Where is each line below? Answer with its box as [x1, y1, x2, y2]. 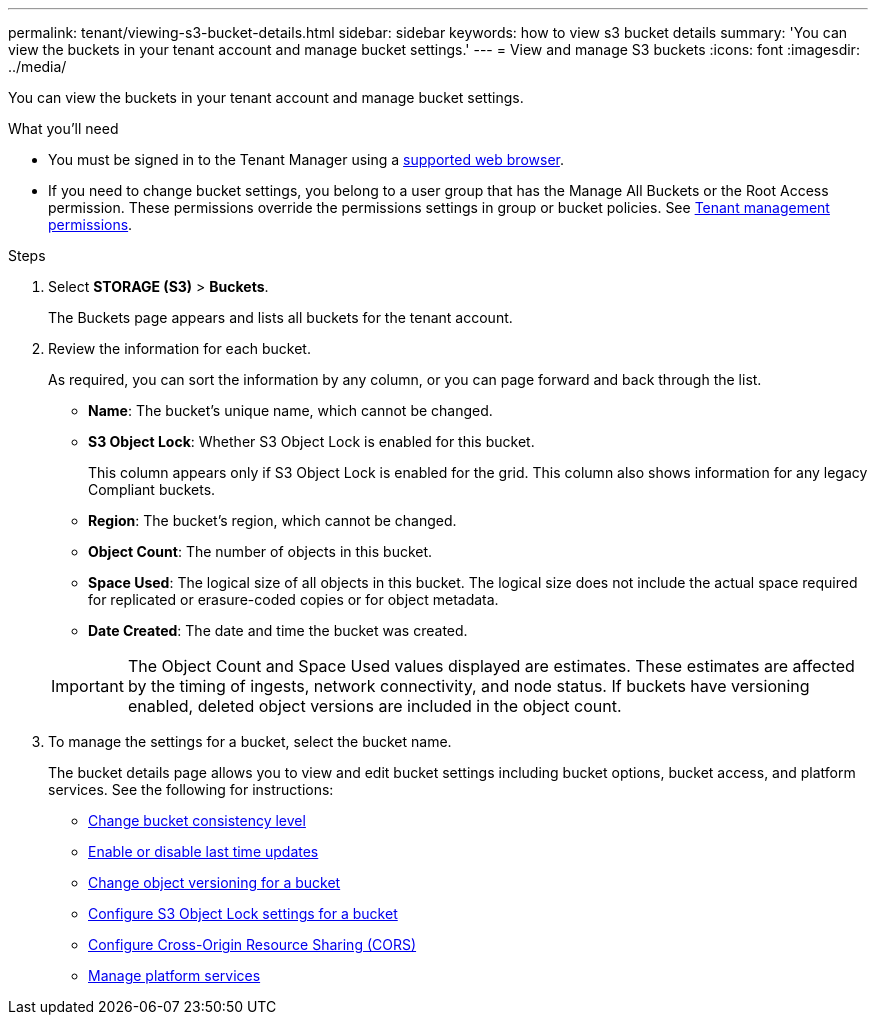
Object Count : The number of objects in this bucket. [88, 543, 433, 560]
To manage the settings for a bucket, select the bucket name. [48, 733, 452, 750]
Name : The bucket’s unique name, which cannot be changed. [88, 402, 493, 419]
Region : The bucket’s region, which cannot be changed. [88, 512, 457, 529]
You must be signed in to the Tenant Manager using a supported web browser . [48, 151, 564, 168]
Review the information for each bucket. [48, 340, 311, 357]
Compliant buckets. [88, 481, 216, 498]
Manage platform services [88, 967, 261, 984]
